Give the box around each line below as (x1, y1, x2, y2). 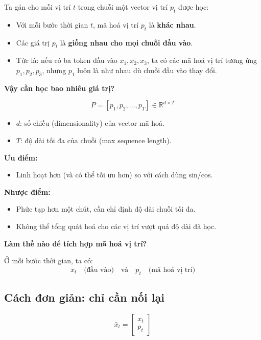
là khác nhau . (149, 19, 196, 30)
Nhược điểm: (4, 186, 51, 197)
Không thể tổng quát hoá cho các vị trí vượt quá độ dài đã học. (16, 220, 217, 231)
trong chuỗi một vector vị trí (78, 2, 168, 12)
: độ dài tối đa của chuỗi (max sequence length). (20, 134, 172, 145)
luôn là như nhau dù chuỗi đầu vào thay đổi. (77, 64, 217, 75)
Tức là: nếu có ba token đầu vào (16, 55, 117, 65)
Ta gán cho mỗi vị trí (4, 2, 71, 12)
